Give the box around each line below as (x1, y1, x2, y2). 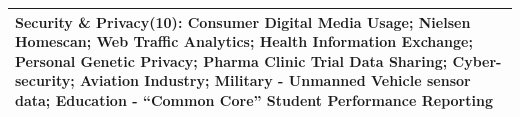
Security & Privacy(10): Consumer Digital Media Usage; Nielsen (15, 11, 471, 32)
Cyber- (452, 50, 502, 71)
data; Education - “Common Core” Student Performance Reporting (15, 89, 493, 110)
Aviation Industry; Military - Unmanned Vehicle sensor (80, 70, 471, 91)
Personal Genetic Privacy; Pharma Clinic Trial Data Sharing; (15, 50, 448, 71)
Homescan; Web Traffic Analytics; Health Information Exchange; (15, 31, 473, 52)
